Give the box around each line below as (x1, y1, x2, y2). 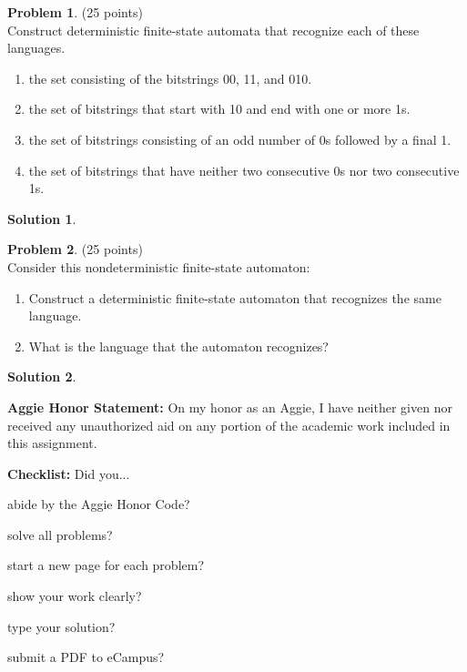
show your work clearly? (7, 586, 142, 606)
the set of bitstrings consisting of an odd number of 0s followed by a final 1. (28, 129, 452, 148)
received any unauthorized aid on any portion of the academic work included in (7, 415, 451, 434)
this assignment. (7, 433, 97, 453)
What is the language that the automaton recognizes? (28, 336, 329, 355)
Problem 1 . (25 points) (7, 3, 143, 21)
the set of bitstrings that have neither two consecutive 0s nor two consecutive (28, 160, 460, 179)
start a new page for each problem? (7, 555, 205, 575)
